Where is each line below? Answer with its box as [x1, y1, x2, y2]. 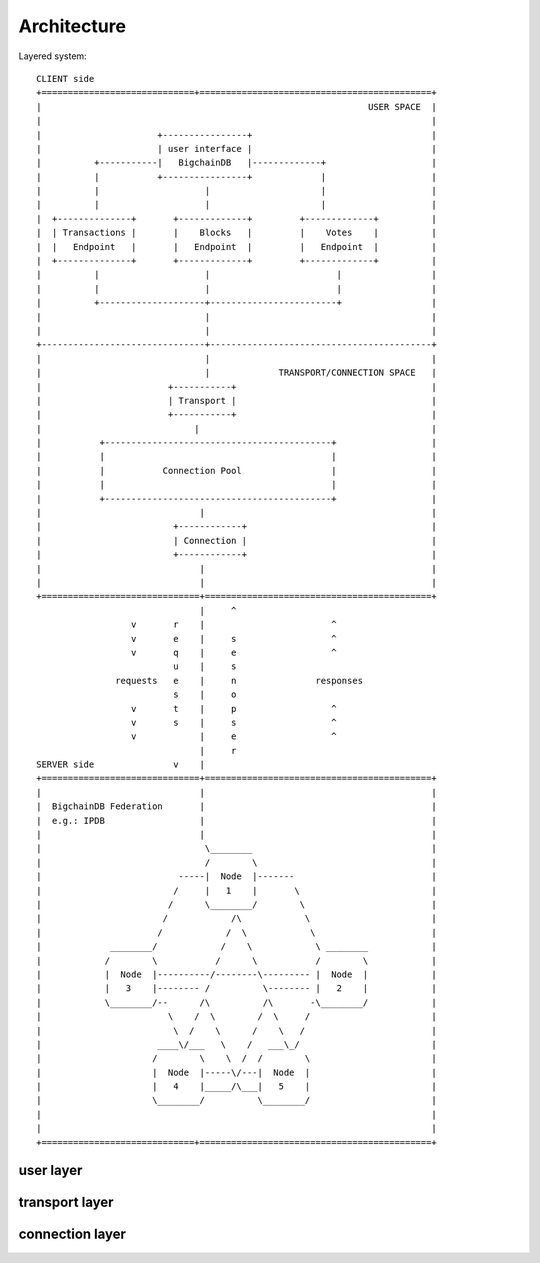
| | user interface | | [36, 143, 437, 154]
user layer [18, 1162, 83, 1179]
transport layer [18, 1194, 114, 1211]
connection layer [18, 1226, 127, 1243]
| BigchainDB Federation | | [36, 801, 437, 812]
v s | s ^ [130, 716, 337, 728]
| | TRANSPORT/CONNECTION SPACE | [36, 367, 437, 379]
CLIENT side [36, 73, 95, 84]
